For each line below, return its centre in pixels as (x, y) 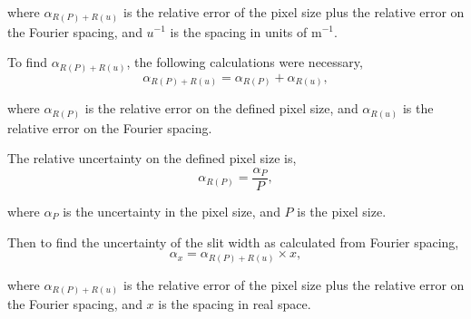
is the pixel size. (342, 211)
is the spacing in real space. (235, 304)
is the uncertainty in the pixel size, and (172, 211)
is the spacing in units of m (246, 31)
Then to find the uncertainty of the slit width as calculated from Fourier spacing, (233, 242)
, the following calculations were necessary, (245, 62)
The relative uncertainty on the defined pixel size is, (152, 158)
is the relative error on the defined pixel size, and (221, 108)
